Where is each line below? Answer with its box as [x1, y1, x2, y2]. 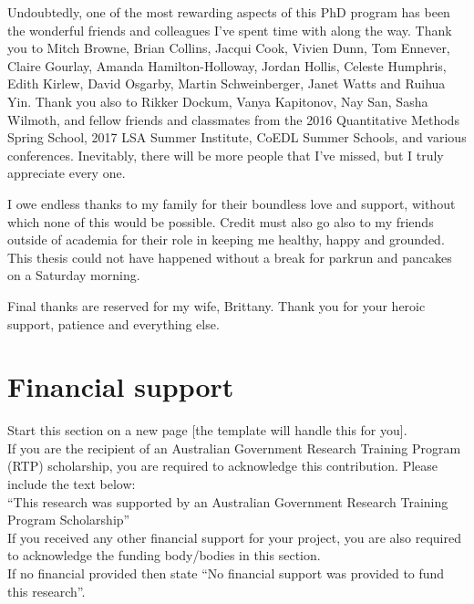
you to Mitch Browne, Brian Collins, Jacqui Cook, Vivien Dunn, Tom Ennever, [7, 38, 450, 57]
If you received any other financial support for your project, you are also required [7, 527, 461, 547]
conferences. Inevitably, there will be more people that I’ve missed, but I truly [7, 145, 444, 164]
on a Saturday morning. [7, 266, 140, 285]
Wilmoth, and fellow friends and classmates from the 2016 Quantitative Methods [7, 109, 459, 129]
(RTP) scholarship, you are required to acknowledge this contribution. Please [7, 456, 438, 475]
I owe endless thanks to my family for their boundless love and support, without [7, 193, 456, 213]
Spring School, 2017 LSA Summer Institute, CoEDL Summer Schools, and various [7, 128, 467, 147]
